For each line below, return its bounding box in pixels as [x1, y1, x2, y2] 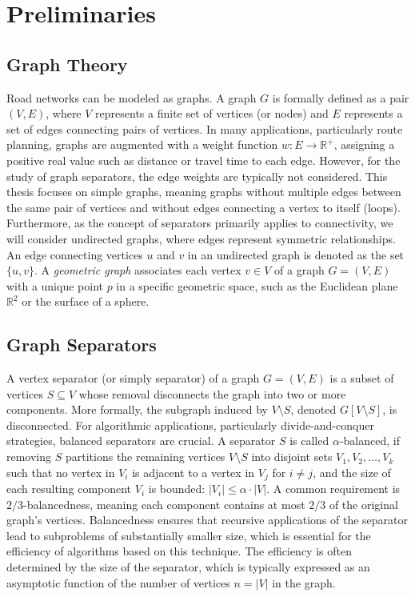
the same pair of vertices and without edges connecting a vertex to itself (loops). [6, 198, 401, 215]
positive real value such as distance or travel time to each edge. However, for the [6, 151, 401, 168]
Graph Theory [6, 51, 128, 76]
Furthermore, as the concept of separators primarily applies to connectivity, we [6, 214, 393, 231]
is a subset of [329, 370, 394, 387]
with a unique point [6, 277, 103, 294]
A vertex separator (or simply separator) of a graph [6, 370, 260, 387]
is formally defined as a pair [272, 89, 409, 106]
